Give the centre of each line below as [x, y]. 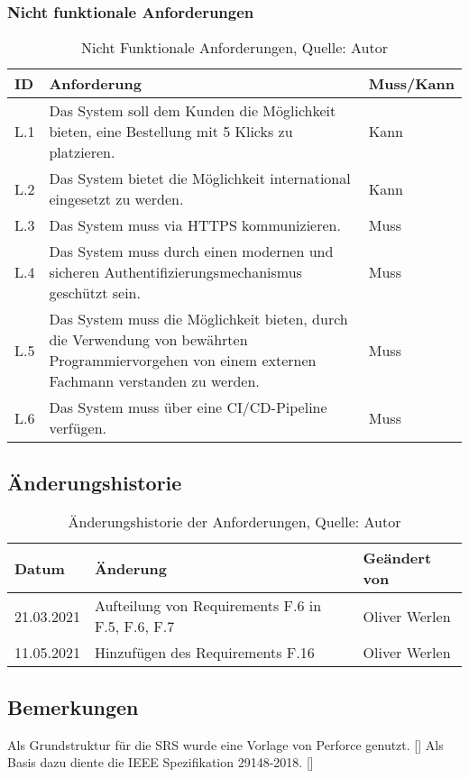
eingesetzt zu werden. [116, 199]
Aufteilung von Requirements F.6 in [208, 606]
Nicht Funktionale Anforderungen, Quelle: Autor [234, 48]
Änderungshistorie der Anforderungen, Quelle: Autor [234, 522]
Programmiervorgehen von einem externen [183, 361]
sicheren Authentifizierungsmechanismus [175, 272]
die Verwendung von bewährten [148, 340]
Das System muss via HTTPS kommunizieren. [195, 225]
